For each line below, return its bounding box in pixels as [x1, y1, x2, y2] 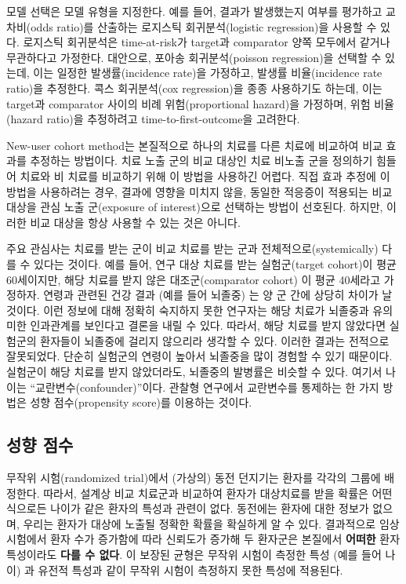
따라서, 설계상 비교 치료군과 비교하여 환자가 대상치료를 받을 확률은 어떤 [43, 484, 393, 501]
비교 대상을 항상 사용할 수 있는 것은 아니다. [30, 214, 241, 230]
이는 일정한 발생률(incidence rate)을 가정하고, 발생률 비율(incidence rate [33, 64, 382, 81]
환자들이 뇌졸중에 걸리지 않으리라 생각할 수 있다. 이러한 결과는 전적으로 [40, 332, 390, 349]
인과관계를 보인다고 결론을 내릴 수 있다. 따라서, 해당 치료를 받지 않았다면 [30, 317, 386, 334]
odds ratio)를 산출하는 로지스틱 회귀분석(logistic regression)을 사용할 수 [31, 18, 377, 35]
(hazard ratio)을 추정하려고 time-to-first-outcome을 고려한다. [6, 111, 300, 127]
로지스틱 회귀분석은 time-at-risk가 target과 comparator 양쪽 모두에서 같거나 [23, 34, 390, 50]
